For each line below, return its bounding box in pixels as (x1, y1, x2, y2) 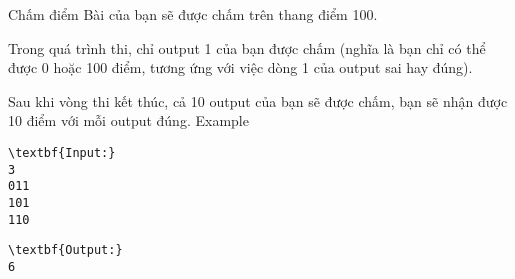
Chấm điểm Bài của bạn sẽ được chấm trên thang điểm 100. (8, 4, 378, 24)
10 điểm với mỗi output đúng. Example (8, 110, 249, 131)
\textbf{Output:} (8, 243, 123, 258)
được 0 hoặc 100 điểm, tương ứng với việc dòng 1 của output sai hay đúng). (8, 57, 473, 78)
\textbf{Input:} (8, 145, 116, 160)
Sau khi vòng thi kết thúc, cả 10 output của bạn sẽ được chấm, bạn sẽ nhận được (8, 90, 508, 111)
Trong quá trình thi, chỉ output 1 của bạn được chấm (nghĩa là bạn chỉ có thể (8, 37, 486, 58)
